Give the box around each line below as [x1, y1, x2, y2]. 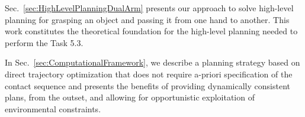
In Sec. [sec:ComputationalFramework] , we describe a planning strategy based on [5, 56, 300, 69]
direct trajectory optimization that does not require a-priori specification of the [5, 67, 293, 80]
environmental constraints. [5, 102, 101, 115]
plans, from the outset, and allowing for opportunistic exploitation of [5, 91, 255, 103]
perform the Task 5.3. [5, 36, 84, 48]
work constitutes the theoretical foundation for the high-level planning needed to [5, 25, 298, 37]
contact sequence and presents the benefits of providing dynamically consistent [5, 79, 290, 92]
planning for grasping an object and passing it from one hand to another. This [5, 13, 290, 25]
